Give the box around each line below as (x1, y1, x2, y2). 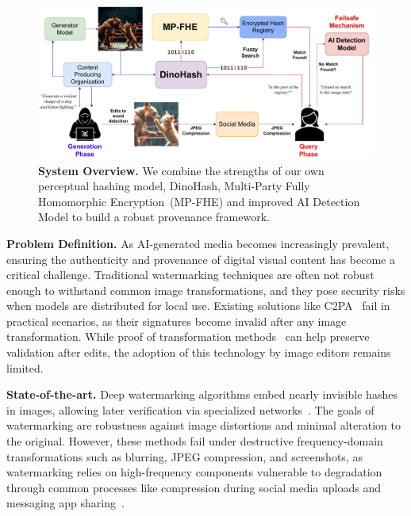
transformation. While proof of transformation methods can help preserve (6, 328, 370, 345)
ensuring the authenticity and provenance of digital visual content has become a (6, 250, 395, 267)
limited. (6, 359, 44, 376)
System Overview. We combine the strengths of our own (38, 162, 325, 178)
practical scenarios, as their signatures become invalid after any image (6, 312, 347, 329)
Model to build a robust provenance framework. (38, 208, 270, 225)
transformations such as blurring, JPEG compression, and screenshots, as (6, 448, 363, 464)
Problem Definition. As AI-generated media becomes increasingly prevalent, (6, 235, 390, 251)
